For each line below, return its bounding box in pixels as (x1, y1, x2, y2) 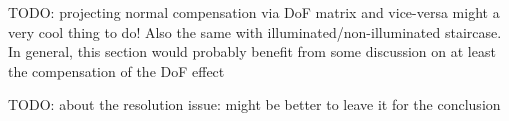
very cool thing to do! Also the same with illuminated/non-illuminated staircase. (8, 21, 502, 42)
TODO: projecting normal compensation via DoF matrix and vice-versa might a (8, 2, 500, 22)
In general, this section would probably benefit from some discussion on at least (8, 41, 496, 62)
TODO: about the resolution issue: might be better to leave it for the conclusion (8, 94, 501, 115)
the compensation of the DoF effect (8, 60, 225, 81)
